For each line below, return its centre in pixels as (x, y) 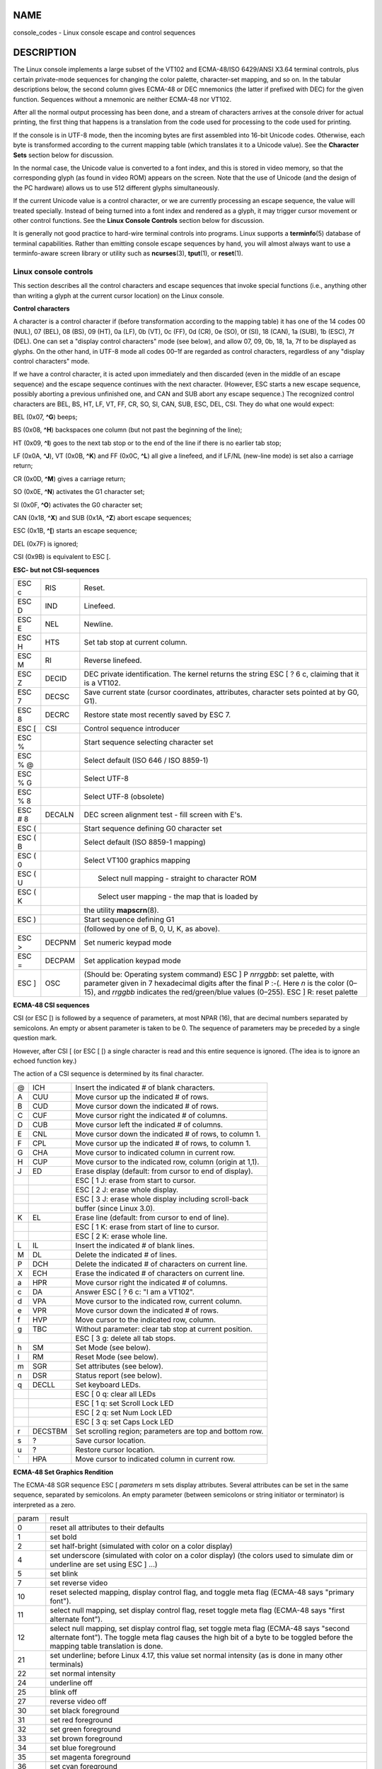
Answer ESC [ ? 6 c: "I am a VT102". (135, 1291)
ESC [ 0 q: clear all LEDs (116, 1394)
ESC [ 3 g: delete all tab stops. (126, 1338)
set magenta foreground (90, 1757)
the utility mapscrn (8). (121, 910)
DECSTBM (50, 1431)
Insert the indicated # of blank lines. (135, 1245)
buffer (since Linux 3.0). (115, 1208)
